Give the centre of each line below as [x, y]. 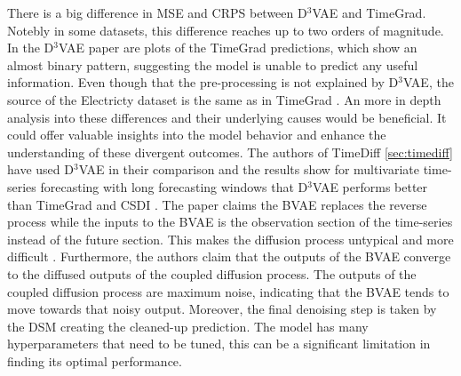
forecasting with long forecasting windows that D [174, 186]
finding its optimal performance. [95, 360]
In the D [31, 48]
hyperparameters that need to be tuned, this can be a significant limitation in [219, 344]
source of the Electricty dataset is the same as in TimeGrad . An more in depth [224, 99]
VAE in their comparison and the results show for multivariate [249, 169]
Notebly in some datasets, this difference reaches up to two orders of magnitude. [226, 30]
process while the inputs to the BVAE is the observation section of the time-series [230, 222]
